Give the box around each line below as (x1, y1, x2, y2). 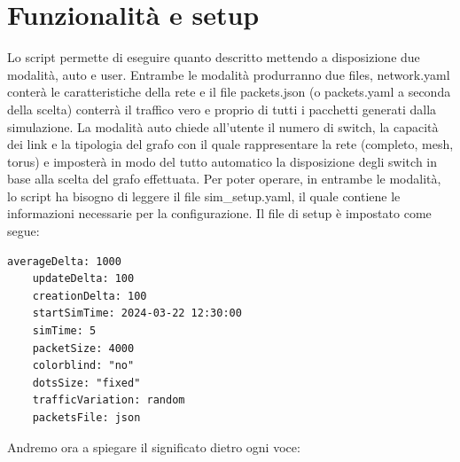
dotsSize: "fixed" (32, 376, 141, 389)
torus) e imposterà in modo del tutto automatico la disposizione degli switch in (7, 152, 438, 170)
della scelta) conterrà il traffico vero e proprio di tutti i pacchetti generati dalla (7, 99, 437, 118)
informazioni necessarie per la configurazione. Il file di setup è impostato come (7, 204, 432, 223)
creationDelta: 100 (32, 289, 147, 302)
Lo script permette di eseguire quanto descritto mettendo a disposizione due (7, 48, 420, 67)
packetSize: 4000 (32, 341, 135, 355)
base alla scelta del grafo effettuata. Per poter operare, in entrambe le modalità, (7, 169, 441, 188)
